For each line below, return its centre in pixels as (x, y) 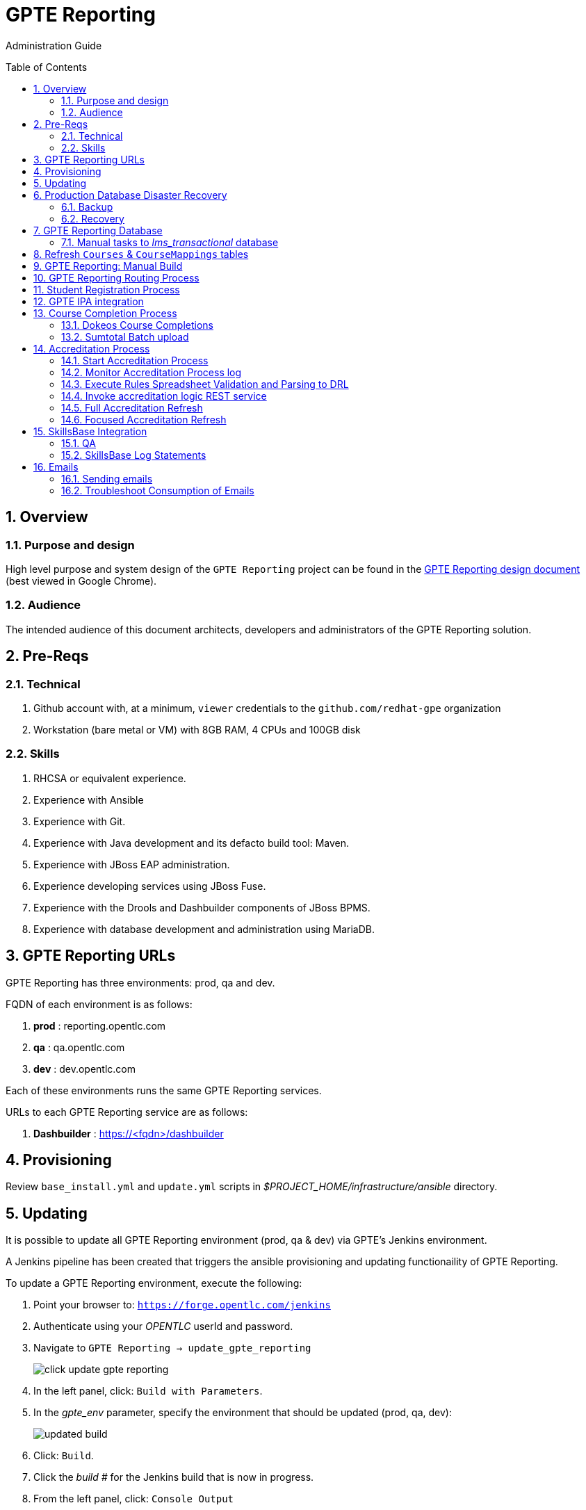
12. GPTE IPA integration (89, 301)
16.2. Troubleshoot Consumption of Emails (158, 490)
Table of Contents (47, 67)
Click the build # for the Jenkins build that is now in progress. (174, 1477)
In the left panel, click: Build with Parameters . (148, 1391)
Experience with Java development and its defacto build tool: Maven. (192, 843)
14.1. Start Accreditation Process (135, 360)
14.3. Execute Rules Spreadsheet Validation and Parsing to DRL (205, 384)
